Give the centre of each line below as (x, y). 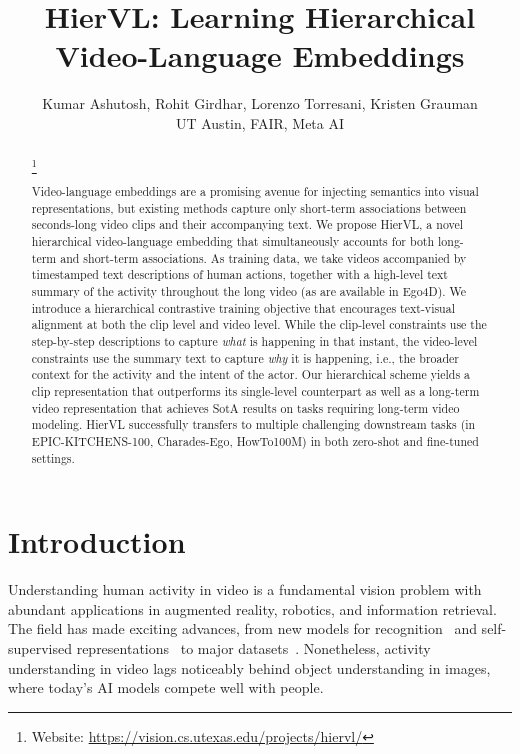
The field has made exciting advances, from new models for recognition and (242, 628)
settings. (53, 457)
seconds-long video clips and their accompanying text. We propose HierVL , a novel (247, 224)
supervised (40, 647)
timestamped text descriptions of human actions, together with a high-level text (239, 274)
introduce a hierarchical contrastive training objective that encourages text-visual (243, 307)
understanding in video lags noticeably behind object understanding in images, (249, 667)
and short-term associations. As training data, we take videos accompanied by (263, 257)
